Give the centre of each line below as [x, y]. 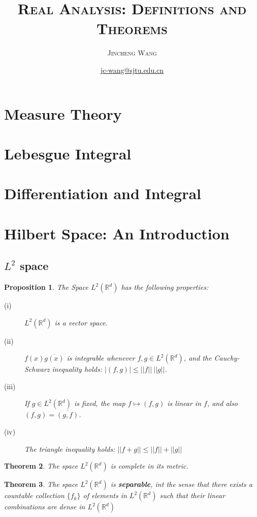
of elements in [105, 495]
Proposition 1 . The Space [46, 287]
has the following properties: [165, 287]
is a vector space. [81, 322]
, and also [222, 403]
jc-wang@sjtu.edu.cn [132, 70]
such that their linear [192, 495]
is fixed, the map [100, 403]
